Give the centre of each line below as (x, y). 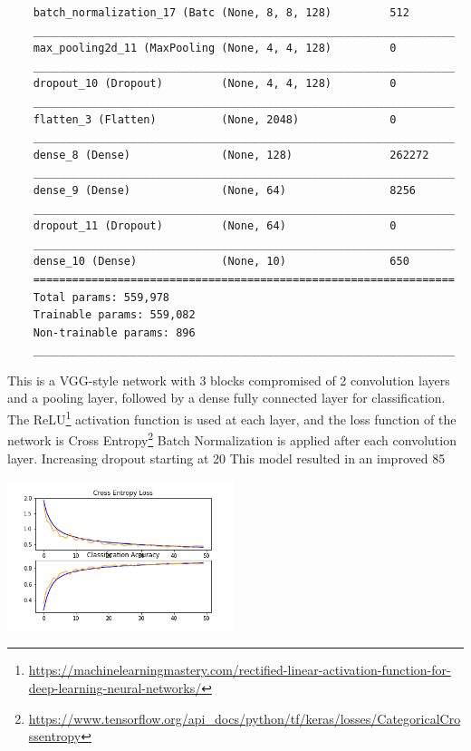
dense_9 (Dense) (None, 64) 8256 (225, 190)
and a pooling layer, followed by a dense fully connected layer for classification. (226, 398)
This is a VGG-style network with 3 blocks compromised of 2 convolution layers (229, 380)
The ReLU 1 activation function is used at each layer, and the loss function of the (232, 418)
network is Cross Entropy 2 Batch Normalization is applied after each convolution (232, 439)
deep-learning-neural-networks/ (115, 688)
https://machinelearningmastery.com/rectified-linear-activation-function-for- (240, 670)
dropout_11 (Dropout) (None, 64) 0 (215, 226)
